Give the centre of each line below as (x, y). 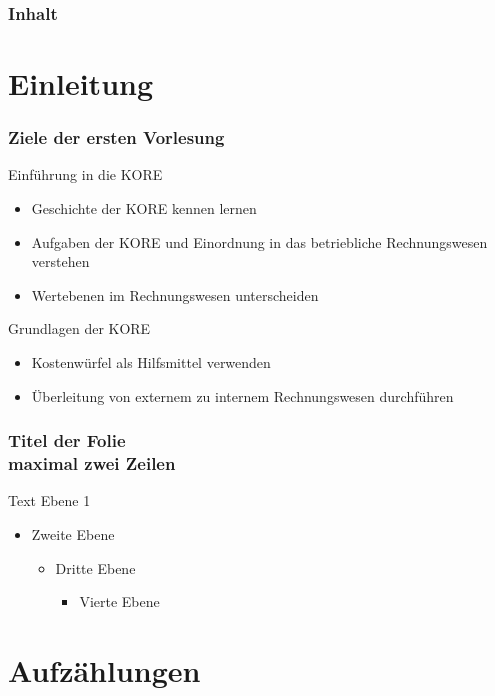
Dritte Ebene (95, 567)
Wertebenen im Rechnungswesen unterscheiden (175, 294)
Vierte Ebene (119, 601)
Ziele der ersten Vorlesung (116, 137)
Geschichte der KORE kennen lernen (144, 208)
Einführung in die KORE (85, 174)
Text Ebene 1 (49, 500)
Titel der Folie (67, 440)
